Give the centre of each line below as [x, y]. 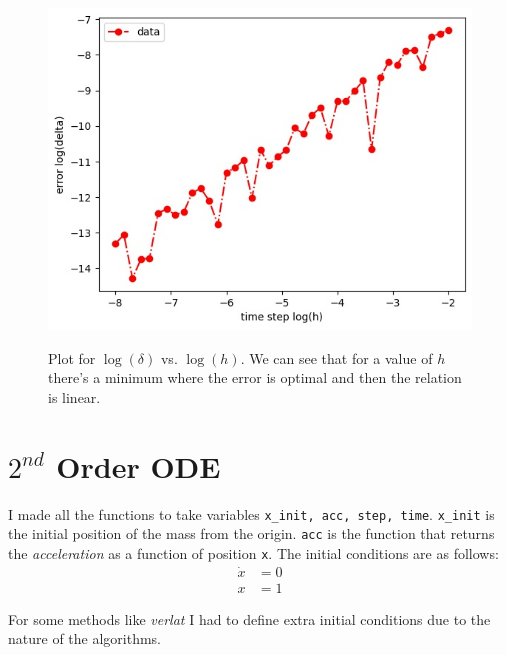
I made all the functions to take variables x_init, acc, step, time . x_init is [251, 513]
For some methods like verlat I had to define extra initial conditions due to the [249, 618]
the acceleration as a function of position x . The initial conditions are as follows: [253, 552]
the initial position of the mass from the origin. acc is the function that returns [251, 533]
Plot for [72, 357]
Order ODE [138, 465]
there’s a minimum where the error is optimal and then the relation [255, 377]
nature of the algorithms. [85, 638]
